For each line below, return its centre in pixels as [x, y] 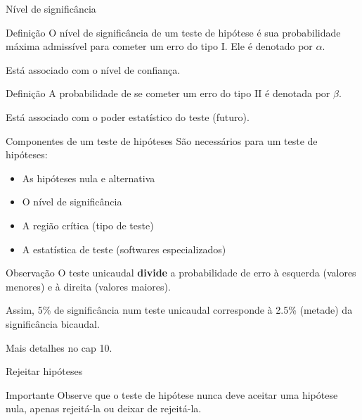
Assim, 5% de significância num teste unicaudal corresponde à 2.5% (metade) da [179, 310]
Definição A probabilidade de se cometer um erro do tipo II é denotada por [168, 93]
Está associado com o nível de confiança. [93, 69]
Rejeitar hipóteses [44, 371]
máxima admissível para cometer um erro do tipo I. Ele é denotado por [159, 46]
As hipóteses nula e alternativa [89, 178]
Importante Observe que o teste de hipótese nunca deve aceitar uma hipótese [172, 394]
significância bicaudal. [53, 323]
